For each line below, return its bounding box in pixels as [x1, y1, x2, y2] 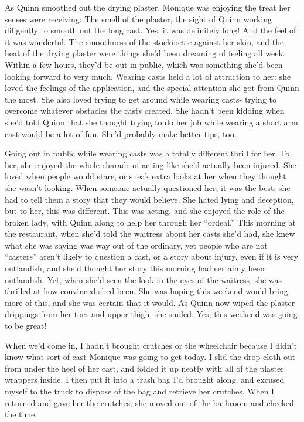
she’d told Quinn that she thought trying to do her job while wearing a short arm [5, 115, 298, 128]
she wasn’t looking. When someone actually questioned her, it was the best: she [5, 181, 291, 193]
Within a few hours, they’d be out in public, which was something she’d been [5, 58, 283, 70]
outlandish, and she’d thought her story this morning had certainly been [5, 262, 265, 274]
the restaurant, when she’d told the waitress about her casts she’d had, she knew [5, 227, 295, 240]
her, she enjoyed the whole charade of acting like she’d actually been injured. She [5, 158, 296, 171]
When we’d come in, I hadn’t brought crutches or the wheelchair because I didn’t [5, 339, 297, 351]
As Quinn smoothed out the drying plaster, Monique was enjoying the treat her [5, 1, 291, 13]
